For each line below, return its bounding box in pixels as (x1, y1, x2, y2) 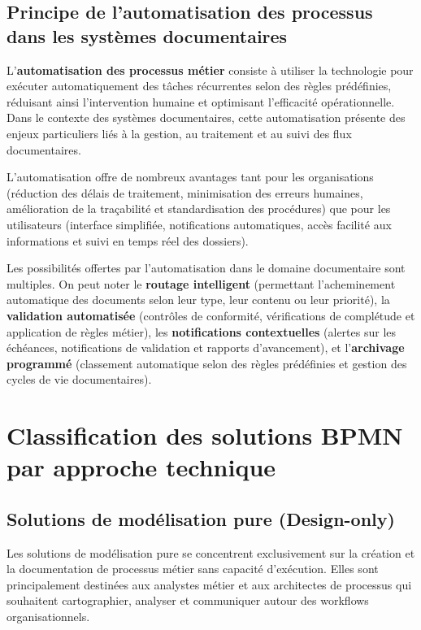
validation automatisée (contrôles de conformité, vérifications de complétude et (7, 306, 415, 324)
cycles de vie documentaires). (7, 371, 152, 388)
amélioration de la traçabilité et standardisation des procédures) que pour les (7, 200, 391, 217)
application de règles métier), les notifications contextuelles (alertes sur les (7, 323, 397, 340)
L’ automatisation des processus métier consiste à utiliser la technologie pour (7, 61, 414, 78)
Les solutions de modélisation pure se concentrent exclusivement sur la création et (7, 544, 415, 561)
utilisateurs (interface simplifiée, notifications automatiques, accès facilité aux (7, 215, 392, 232)
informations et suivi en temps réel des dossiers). (7, 232, 249, 249)
